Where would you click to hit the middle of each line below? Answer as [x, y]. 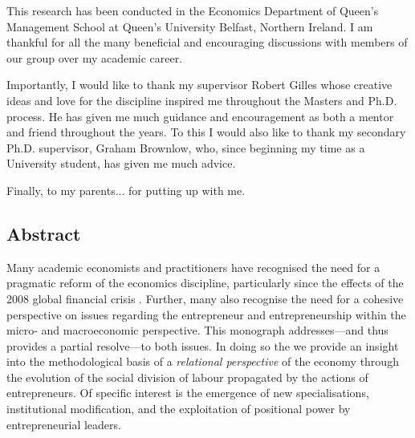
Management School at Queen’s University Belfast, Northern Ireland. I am [190, 26]
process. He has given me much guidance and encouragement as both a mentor [200, 116]
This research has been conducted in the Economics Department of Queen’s [193, 10]
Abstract [44, 233]
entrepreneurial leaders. [64, 424]
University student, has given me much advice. [121, 163]
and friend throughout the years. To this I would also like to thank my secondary [206, 132]
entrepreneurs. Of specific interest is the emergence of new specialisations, [188, 393]
